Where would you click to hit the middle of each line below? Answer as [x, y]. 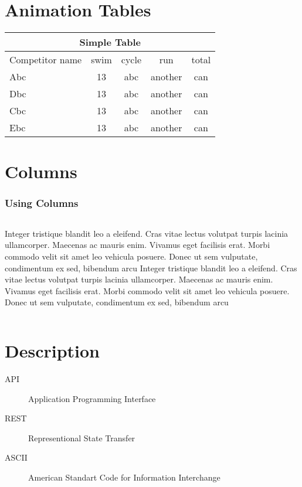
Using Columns [42, 203]
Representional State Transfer [82, 437]
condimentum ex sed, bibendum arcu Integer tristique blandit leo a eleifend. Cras [151, 268]
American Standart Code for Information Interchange [124, 477]
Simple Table [110, 42]
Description [52, 351]
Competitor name [46, 60]
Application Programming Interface [92, 398]
